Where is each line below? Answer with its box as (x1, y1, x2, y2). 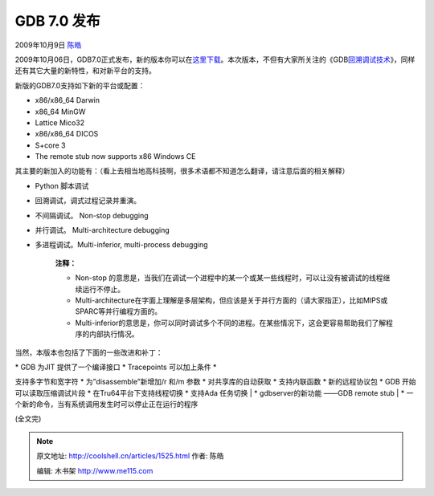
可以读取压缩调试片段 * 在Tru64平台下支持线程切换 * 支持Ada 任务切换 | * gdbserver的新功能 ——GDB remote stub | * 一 (14, 388, 414, 397)
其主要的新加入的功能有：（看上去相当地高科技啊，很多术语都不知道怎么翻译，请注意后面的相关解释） (14, 166, 350, 176)
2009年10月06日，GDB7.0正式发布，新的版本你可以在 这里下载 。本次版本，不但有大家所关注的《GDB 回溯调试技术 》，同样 (14, 55, 416, 64)
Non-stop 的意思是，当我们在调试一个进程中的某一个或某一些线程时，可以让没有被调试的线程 (75, 273, 383, 283)
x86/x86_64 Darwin (35, 96, 100, 105)
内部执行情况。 (88, 329, 139, 339)
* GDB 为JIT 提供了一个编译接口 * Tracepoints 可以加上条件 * (14, 362, 217, 372)
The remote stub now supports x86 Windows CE (35, 152, 196, 161)
